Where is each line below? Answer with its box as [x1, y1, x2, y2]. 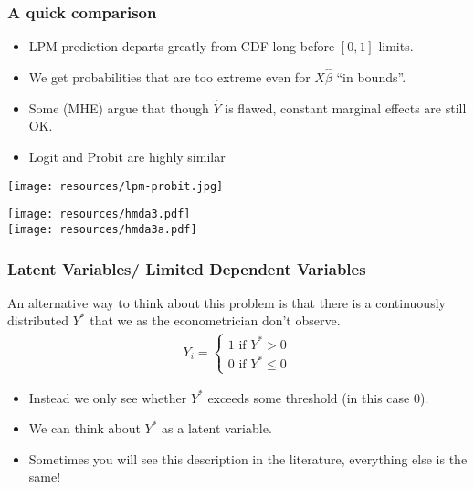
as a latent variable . [162, 419, 272, 438]
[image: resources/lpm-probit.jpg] [7, 179, 224, 193]
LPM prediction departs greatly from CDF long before [28, 37, 335, 56]
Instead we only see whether [28, 388, 187, 407]
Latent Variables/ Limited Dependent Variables [7, 257, 366, 280]
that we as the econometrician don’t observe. [90, 311, 341, 330]
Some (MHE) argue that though [28, 98, 209, 117]
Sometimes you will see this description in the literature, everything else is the [28, 449, 468, 468]
